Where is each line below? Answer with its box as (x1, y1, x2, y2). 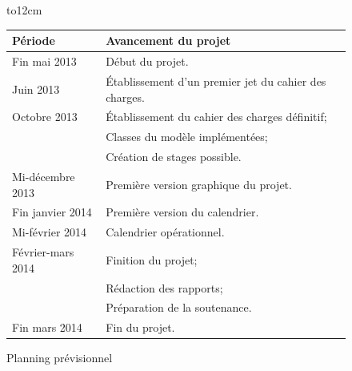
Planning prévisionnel (6, 349, 113, 366)
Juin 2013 (12, 80, 60, 97)
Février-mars (12, 244, 74, 260)
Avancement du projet (106, 32, 231, 49)
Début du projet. (106, 53, 189, 70)
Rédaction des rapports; (106, 279, 223, 296)
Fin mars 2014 (12, 319, 82, 336)
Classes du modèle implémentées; (106, 128, 268, 145)
